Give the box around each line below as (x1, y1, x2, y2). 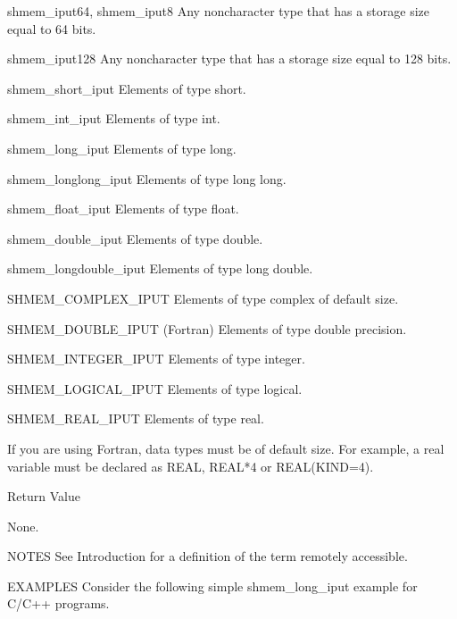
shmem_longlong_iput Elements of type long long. (7, 169, 287, 188)
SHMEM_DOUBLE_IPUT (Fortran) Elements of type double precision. (7, 319, 407, 338)
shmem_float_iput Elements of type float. (7, 199, 239, 218)
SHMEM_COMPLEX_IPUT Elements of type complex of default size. (7, 289, 399, 307)
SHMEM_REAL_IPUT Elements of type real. (7, 409, 264, 428)
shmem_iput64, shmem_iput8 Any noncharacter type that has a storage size (7, 2, 429, 20)
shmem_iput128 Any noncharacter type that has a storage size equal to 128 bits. (7, 49, 452, 68)
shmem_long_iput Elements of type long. (7, 138, 237, 157)
